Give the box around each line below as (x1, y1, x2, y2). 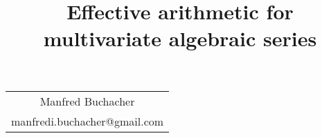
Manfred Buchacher (39, 92, 135, 109)
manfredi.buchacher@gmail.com (11, 112, 164, 129)
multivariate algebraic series (43, 24, 317, 52)
